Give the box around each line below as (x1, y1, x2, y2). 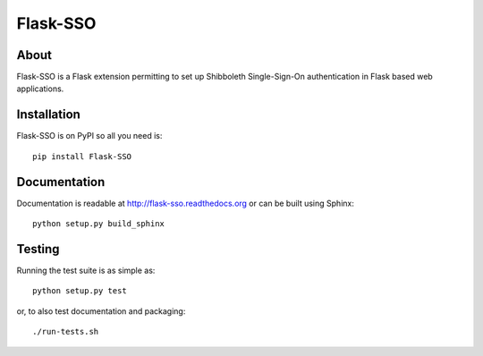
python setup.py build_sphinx (32, 219, 165, 229)
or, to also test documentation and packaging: (16, 305, 186, 317)
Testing (16, 242, 60, 257)
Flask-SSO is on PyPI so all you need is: (16, 131, 163, 141)
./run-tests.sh (32, 326, 99, 337)
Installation (16, 107, 80, 123)
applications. (16, 83, 64, 94)
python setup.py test (32, 286, 127, 296)
